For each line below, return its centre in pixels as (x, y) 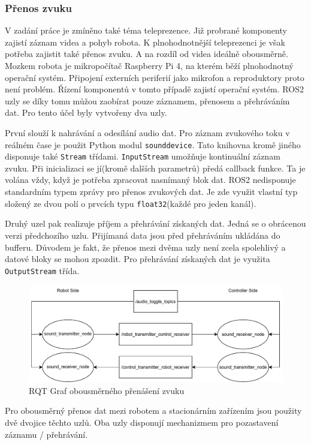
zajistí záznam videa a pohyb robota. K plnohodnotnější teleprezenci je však (145, 42)
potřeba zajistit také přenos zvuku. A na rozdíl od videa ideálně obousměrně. (147, 54)
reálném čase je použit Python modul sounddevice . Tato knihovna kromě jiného (153, 144)
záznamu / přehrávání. (46, 434)
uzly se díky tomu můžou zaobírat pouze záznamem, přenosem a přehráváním (147, 100)
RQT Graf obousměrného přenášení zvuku (107, 390)
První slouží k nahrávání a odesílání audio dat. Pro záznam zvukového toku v (147, 132)
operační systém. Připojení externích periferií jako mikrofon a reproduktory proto (155, 77)
